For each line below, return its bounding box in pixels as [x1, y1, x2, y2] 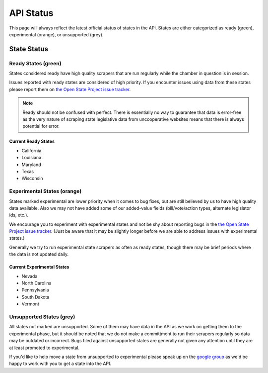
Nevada [21, 273, 38, 279]
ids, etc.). [9, 212, 29, 218]
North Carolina [21, 280, 52, 286]
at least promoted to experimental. [9, 345, 80, 351]
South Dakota [21, 294, 50, 300]
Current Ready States [9, 138, 55, 144]
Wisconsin [21, 176, 43, 182]
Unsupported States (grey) [9, 313, 75, 320]
